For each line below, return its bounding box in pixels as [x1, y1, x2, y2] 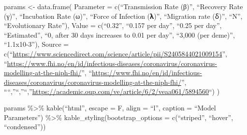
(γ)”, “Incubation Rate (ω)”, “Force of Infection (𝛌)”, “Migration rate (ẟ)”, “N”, [4, 11, 243, 21]
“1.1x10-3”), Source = [4, 39, 69, 49]
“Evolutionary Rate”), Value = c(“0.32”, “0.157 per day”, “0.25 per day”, [4, 20, 222, 30]
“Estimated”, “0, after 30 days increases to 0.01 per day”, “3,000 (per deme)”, [4, 29, 235, 40]
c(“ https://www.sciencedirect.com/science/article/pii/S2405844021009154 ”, [4, 48, 227, 58]
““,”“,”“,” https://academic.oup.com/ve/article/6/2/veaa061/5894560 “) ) [4, 86, 220, 96]
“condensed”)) [4, 121, 46, 132]
